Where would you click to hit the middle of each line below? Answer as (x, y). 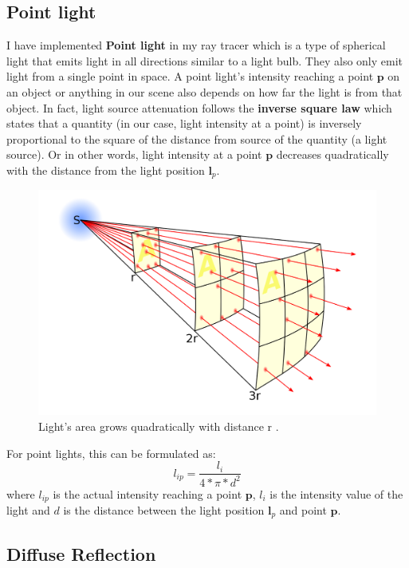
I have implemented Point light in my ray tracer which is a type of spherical (196, 45)
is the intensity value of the (336, 493)
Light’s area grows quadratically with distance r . (159, 426)
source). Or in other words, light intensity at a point (134, 154)
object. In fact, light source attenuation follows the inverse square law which (199, 107)
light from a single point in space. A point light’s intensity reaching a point (190, 76)
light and (28, 510)
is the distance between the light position (164, 510)
